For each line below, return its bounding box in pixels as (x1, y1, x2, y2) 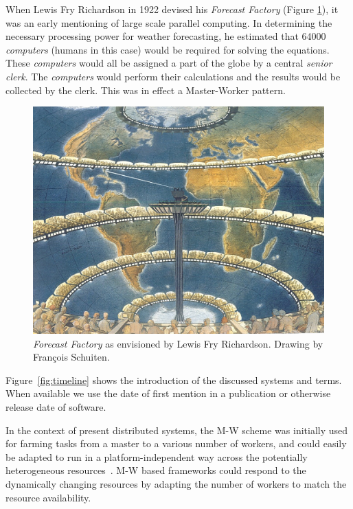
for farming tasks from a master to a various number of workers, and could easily (5, 436, 347, 451)
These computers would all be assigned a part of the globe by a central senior (5, 56, 332, 70)
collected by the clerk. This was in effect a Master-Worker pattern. (5, 82, 286, 97)
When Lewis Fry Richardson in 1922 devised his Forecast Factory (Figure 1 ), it (5, 2, 339, 16)
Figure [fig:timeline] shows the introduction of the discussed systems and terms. (5, 372, 342, 387)
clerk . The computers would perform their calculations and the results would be (5, 69, 341, 83)
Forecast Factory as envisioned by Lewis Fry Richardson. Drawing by (33, 336, 323, 350)
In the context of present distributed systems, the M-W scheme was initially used (5, 422, 348, 437)
